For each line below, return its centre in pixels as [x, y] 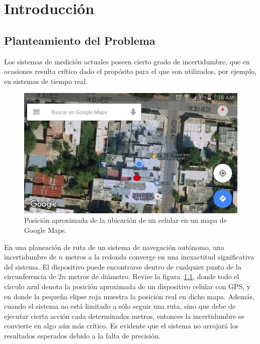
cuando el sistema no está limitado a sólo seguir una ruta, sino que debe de [120, 306]
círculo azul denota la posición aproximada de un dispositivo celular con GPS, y [127, 286]
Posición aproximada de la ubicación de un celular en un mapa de [125, 220]
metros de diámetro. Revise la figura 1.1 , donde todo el [154, 276]
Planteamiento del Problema [80, 40]
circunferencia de [30, 276]
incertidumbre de [30, 257]
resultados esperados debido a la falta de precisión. [82, 335]
